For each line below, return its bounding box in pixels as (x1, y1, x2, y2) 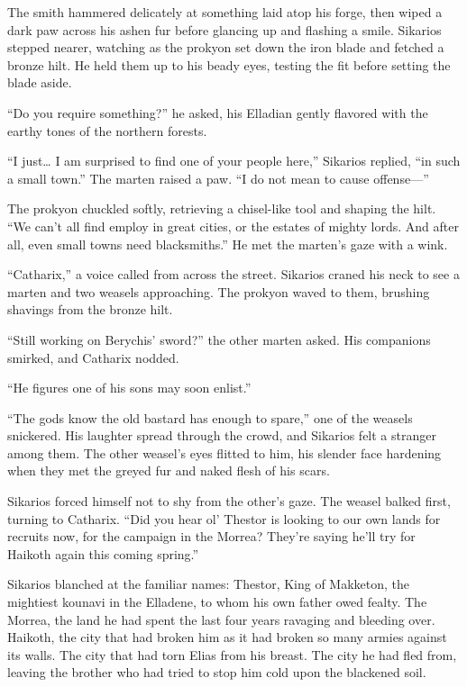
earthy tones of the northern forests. (7, 121, 207, 140)
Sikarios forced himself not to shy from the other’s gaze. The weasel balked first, (7, 492, 451, 511)
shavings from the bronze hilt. (7, 300, 173, 319)
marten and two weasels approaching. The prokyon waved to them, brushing (7, 282, 430, 301)
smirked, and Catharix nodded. (7, 348, 179, 366)
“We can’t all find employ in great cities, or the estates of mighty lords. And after (7, 216, 459, 235)
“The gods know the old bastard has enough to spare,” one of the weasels (7, 408, 413, 427)
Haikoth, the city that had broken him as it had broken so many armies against (7, 628, 447, 646)
